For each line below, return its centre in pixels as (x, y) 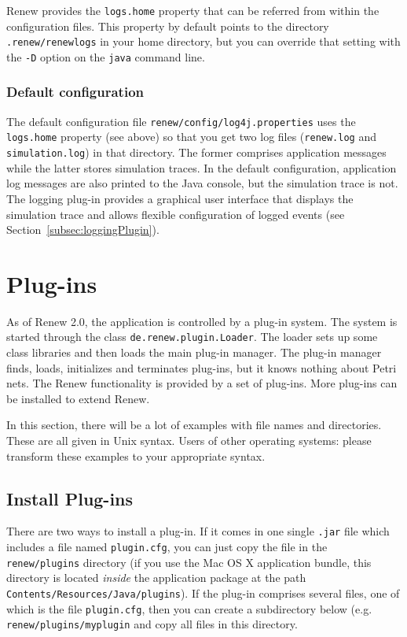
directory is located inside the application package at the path (156, 578)
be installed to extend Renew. (78, 398)
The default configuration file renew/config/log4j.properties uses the (181, 121)
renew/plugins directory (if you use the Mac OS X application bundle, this (189, 562)
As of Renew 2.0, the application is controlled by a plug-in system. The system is (202, 321)
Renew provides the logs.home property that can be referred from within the (193, 10)
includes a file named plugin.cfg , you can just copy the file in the (167, 547)
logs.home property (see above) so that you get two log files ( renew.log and (191, 137)
